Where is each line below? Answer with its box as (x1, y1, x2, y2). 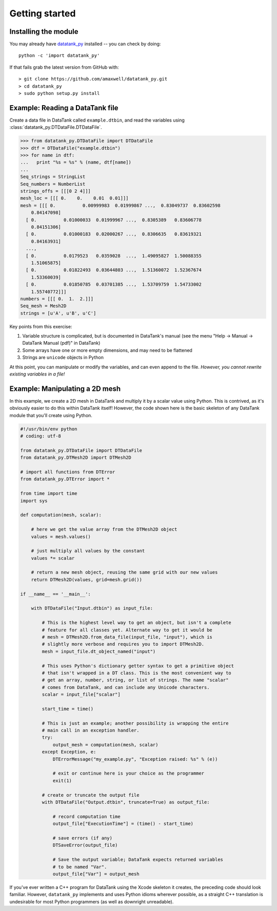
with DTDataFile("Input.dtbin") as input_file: (31, 605, 153, 611)
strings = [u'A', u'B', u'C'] (20, 310, 96, 316)
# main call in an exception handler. (42, 727, 140, 734)
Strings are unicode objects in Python (22, 354, 104, 361)
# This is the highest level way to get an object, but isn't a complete (42, 620, 232, 626)
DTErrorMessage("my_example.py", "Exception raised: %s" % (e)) (52, 756, 218, 762)
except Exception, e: (42, 749, 96, 755)
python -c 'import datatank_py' (18, 53, 100, 58)
